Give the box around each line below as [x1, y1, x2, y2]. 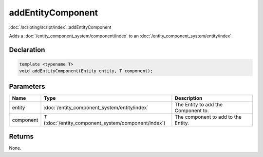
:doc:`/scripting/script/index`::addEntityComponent [9, 24, 112, 30]
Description [174, 94, 203, 101]
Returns [9, 132, 34, 141]
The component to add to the [174, 113, 242, 120]
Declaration [9, 46, 45, 54]
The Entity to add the [174, 101, 223, 108]
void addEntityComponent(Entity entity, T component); [19, 68, 153, 74]
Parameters [9, 82, 45, 91]
